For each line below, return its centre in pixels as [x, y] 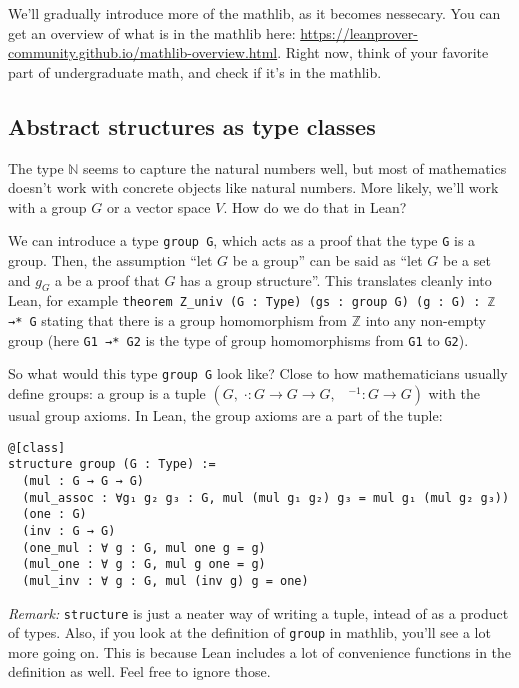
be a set [467, 260]
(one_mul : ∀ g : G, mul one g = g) [144, 547]
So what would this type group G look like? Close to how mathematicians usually [258, 373]
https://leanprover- [359, 32]
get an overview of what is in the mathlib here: [152, 32]
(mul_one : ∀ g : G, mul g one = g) [144, 564]
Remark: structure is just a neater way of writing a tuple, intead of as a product [258, 612]
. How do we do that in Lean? [315, 206]
